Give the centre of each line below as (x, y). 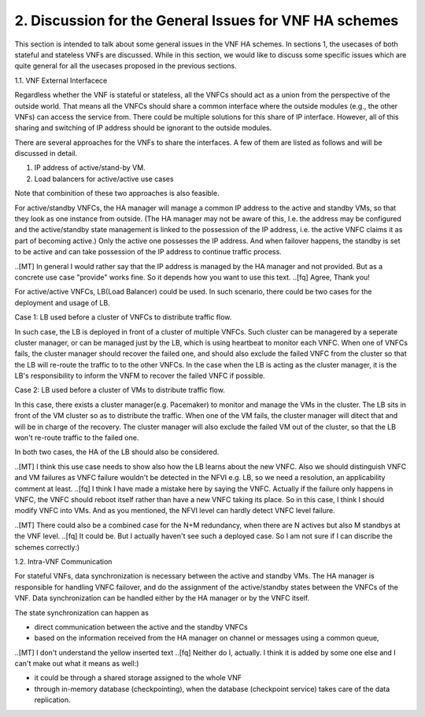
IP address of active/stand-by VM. (90, 168)
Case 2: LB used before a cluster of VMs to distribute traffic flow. (120, 390)
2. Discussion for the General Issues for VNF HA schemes (207, 20)
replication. (52, 700)
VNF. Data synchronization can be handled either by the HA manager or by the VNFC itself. (162, 598)
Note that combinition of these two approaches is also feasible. (117, 194)
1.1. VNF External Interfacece (61, 80)
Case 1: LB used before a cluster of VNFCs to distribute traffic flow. (123, 317)
